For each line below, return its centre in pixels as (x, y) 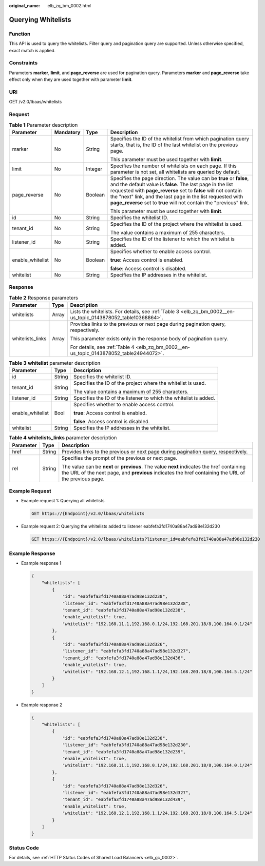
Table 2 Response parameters (44, 297)
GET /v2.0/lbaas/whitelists (35, 102)
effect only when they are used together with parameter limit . (71, 79)
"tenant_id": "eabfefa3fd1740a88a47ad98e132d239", (124, 752)
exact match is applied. (32, 50)
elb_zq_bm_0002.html (69, 6)
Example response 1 (41, 563)
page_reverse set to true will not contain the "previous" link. (180, 202)
